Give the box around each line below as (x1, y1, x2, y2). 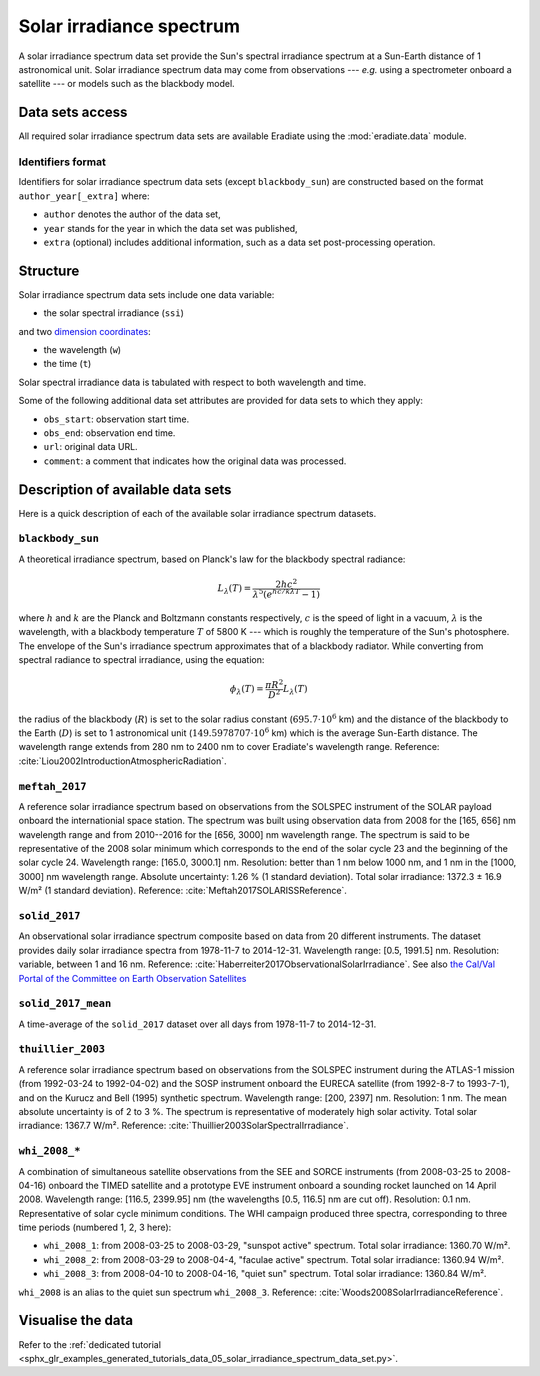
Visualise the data (18, 1312, 134, 1329)
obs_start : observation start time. (43, 413, 190, 425)
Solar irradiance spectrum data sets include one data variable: (18, 288, 275, 300)
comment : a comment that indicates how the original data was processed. (43, 455, 347, 467)
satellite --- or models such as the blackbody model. (18, 78, 235, 90)
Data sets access (18, 104, 128, 121)
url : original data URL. (43, 441, 139, 453)
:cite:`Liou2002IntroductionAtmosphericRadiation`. (18, 755, 227, 767)
